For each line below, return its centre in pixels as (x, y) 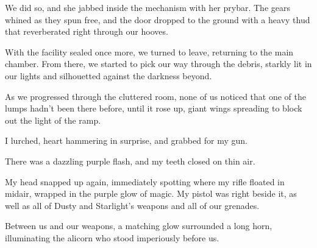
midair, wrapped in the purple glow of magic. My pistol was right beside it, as (151, 193)
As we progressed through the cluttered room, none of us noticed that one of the (155, 96)
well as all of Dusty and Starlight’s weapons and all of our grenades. (132, 205)
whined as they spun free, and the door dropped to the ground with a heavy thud (158, 19)
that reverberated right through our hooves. (87, 31)
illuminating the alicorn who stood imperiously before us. (112, 237)
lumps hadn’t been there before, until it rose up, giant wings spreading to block (154, 108)
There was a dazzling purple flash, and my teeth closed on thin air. (130, 161)
